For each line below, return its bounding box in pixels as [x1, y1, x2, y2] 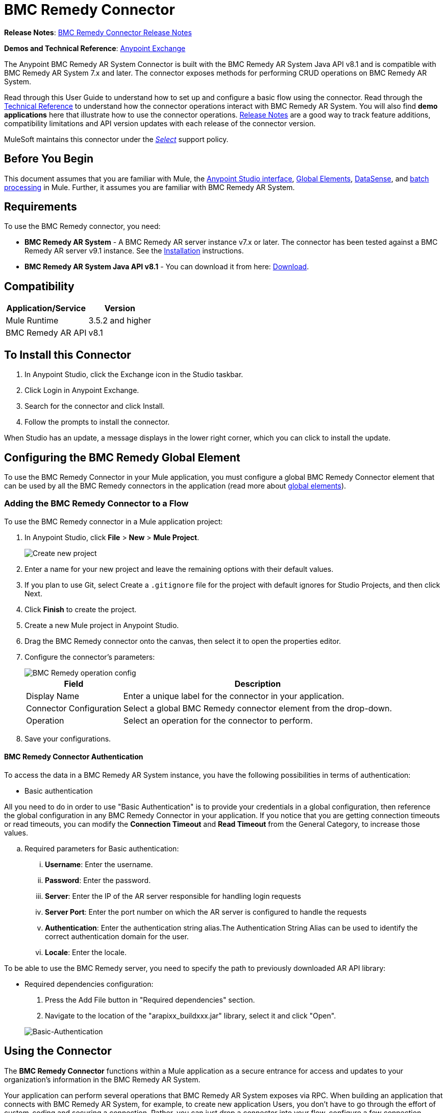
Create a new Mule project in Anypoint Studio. [24, 620, 179, 630]
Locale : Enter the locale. [45, 947, 127, 957]
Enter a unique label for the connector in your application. [123, 690, 344, 701]
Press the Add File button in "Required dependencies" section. [45, 995, 255, 1004]
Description [234, 678, 281, 689]
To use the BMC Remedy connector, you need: [4, 222, 161, 231]
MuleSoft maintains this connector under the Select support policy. [4, 134, 229, 144]
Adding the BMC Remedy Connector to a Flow [4, 498, 189, 509]
